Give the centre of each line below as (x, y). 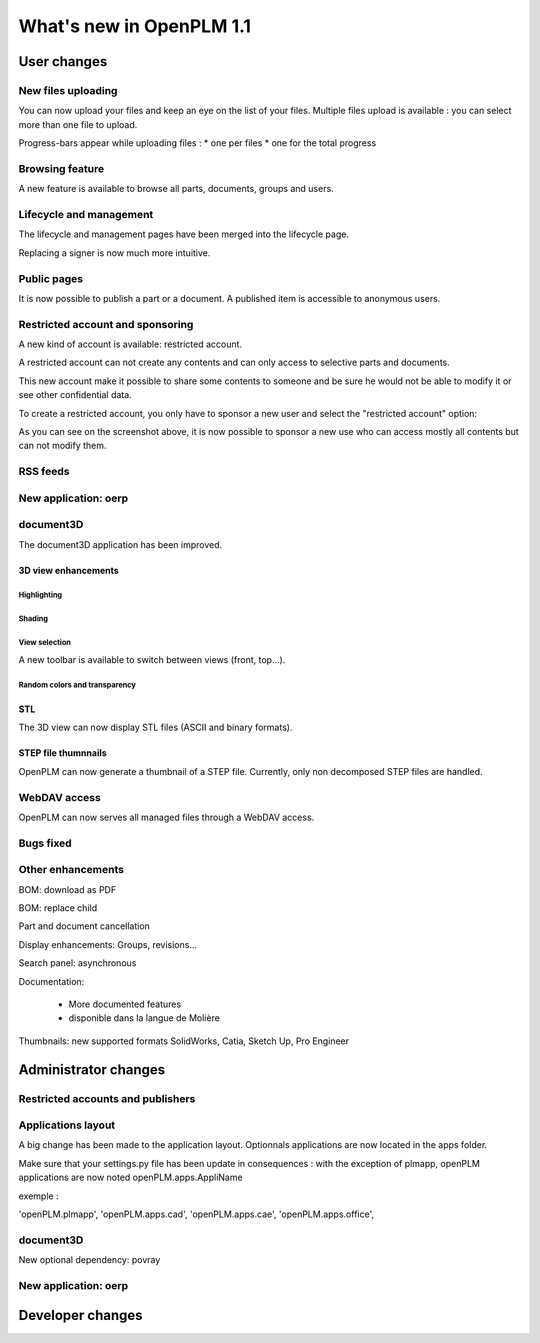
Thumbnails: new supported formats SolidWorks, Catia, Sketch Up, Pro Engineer (184, 1041)
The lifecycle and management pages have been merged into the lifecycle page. (184, 234)
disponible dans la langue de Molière (144, 1018)
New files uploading (68, 90)
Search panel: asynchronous (77, 963)
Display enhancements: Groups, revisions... (108, 944)
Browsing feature (61, 168)
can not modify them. (62, 446)
